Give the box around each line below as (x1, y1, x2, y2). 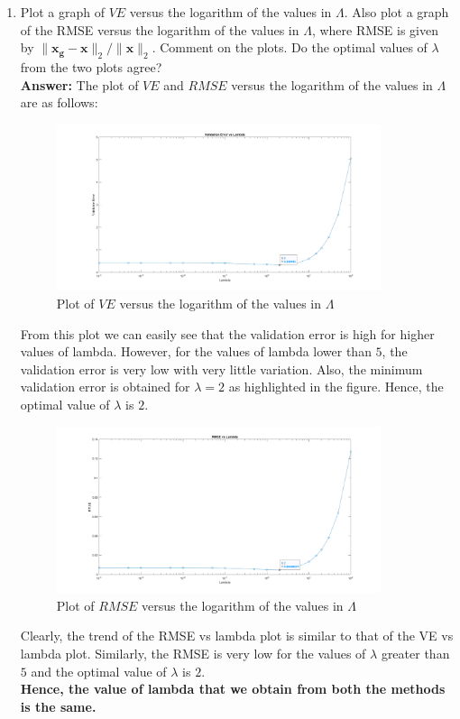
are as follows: (20, 93, 98, 112)
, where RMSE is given (311, 20, 439, 39)
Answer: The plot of (20, 75, 139, 94)
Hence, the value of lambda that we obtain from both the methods (20, 679, 446, 698)
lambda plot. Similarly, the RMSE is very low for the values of (20, 644, 366, 663)
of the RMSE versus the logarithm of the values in (20, 20, 299, 39)
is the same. (20, 696, 97, 715)
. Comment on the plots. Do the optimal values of (152, 38, 428, 57)
